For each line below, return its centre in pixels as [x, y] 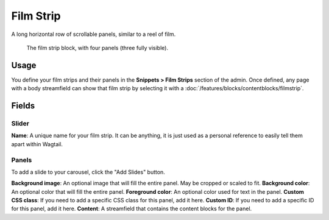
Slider [20, 124]
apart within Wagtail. [37, 144]
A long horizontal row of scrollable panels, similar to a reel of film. [94, 34]
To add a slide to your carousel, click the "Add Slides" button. [88, 172]
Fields [23, 106]
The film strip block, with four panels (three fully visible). [97, 48]
